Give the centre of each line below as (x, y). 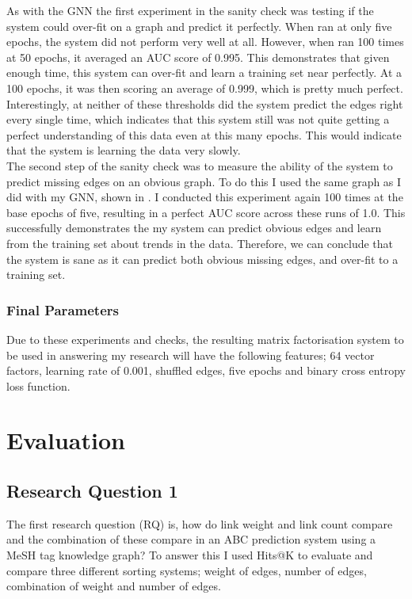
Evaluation (66, 440)
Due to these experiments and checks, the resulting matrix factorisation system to (205, 339)
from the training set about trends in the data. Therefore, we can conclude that (200, 243)
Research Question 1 (92, 491)
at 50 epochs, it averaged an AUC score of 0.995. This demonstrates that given (198, 57)
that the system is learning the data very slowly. (124, 150)
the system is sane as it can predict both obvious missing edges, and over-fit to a (202, 259)
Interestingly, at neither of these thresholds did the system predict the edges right (205, 103)
